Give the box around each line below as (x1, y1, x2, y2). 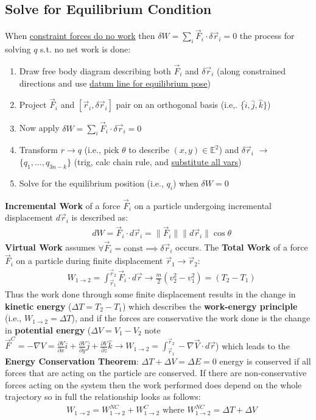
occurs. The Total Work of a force (175, 241, 308, 254)
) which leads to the (216, 339, 290, 352)
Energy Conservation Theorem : (5, 354, 139, 367)
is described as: (71, 211, 128, 224)
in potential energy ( (5, 324, 91, 336)
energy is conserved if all (219, 354, 311, 367)
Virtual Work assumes (5, 241, 96, 254)
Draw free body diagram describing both (19, 65, 171, 77)
